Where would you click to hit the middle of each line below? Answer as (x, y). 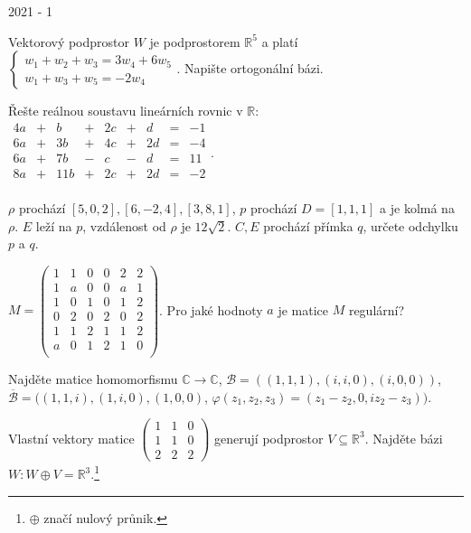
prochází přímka (308, 225)
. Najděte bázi (404, 438)
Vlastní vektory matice (71, 438)
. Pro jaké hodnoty (211, 309)
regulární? (377, 309)
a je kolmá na (417, 207)
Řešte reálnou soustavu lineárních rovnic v (126, 111)
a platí (280, 41)
